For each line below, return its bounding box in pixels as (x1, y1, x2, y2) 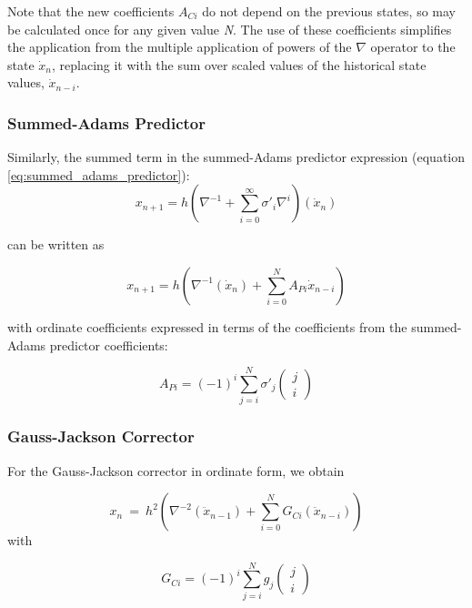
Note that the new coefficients (7, 2, 175, 20)
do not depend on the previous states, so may (202, 2, 457, 20)
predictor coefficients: (49, 335, 168, 354)
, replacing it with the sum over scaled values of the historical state (51, 55, 427, 74)
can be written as (7, 235, 105, 254)
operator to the (370, 37, 456, 56)
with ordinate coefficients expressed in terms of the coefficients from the (7, 317, 407, 336)
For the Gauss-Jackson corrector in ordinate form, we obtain (7, 461, 345, 480)
